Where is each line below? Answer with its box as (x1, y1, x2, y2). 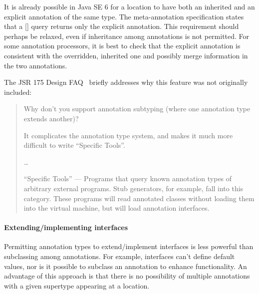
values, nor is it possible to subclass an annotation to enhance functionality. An (4, 261, 247, 271)
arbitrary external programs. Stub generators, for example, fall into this (23, 183, 244, 193)
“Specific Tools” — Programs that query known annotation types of (23, 173, 232, 184)
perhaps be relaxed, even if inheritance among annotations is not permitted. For (4, 30, 250, 41)
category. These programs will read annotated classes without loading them (23, 193, 255, 203)
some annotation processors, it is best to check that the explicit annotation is (4, 40, 241, 51)
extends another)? (23, 113, 79, 123)
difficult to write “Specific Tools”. (23, 140, 125, 150)
